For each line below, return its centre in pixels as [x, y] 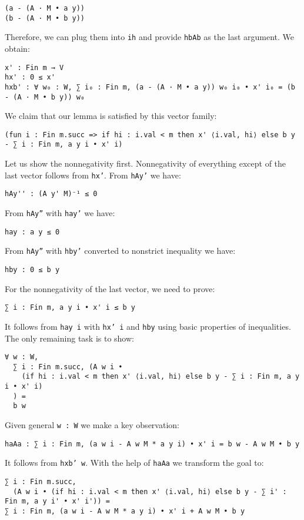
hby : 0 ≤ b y [32, 269]
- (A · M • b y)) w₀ [45, 97]
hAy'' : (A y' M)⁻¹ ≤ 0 [51, 194]
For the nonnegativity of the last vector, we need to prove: [110, 288]
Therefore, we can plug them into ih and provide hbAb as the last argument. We [150, 37]
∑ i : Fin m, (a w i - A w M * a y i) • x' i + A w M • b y [125, 511]
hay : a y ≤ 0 [32, 232]
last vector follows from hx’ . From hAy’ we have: [93, 175]
